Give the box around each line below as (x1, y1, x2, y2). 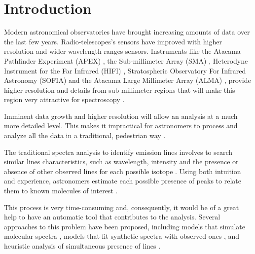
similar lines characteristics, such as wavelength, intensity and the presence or (4, 156, 239, 167)
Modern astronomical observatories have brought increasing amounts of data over (4, 27, 250, 37)
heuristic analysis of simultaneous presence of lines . (4, 241, 161, 251)
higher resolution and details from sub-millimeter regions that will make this (4, 84, 235, 95)
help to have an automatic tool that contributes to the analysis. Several (4, 212, 220, 222)
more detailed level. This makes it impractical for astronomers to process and (4, 120, 238, 131)
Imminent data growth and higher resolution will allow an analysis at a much (4, 110, 238, 121)
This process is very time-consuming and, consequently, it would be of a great (4, 202, 239, 212)
